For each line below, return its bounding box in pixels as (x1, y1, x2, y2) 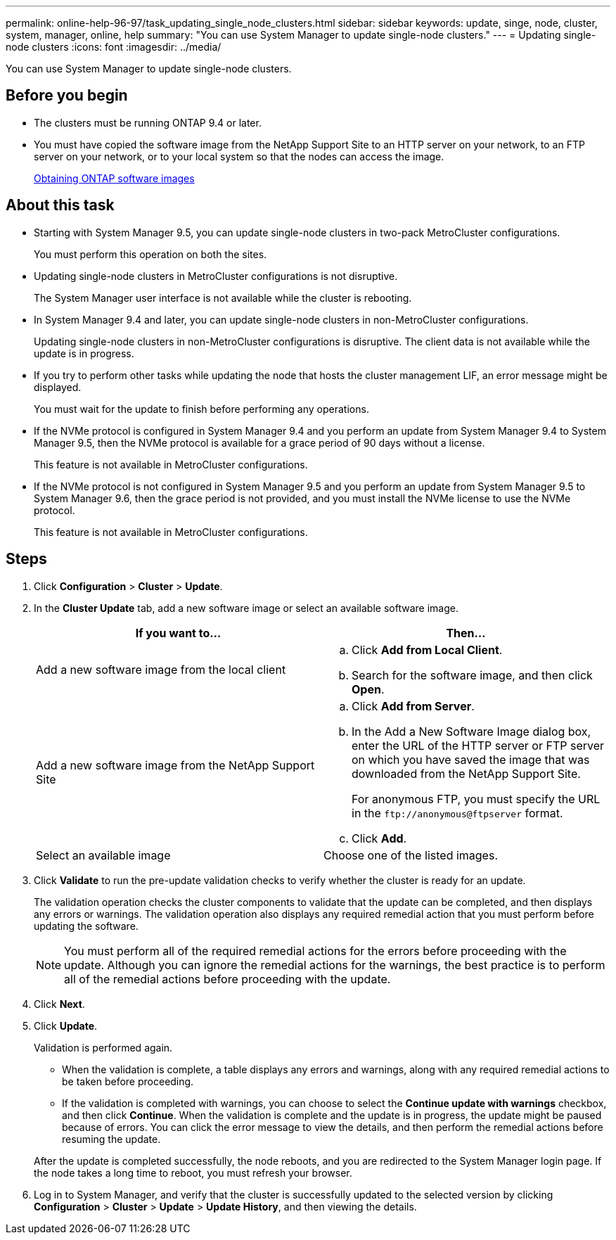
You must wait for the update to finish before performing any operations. (34, 402, 369, 415)
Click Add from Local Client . (352, 642, 503, 657)
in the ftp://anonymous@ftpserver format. (352, 805, 563, 820)
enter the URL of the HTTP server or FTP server (352, 738, 605, 753)
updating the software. (34, 919, 139, 932)
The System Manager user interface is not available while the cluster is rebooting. (34, 291, 412, 304)
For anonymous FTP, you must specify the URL (352, 791, 601, 806)
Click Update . (34, 1019, 98, 1032)
